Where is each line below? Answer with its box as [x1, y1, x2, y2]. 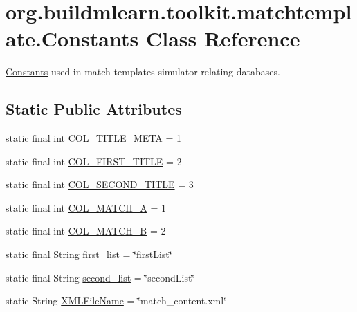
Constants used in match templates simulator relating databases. [6, 64, 280, 79]
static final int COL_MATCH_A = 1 [6, 200, 167, 214]
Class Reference [145, 24, 300, 53]
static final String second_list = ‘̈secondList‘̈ [6, 270, 195, 284]
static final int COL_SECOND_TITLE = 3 [6, 177, 194, 192]
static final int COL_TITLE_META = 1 [6, 131, 182, 145]
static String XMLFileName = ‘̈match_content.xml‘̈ [6, 293, 227, 308]
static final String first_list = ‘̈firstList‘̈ [6, 247, 172, 261]
